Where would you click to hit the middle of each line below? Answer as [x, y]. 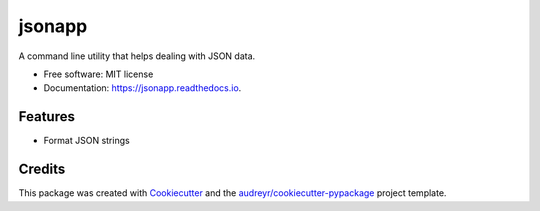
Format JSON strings [86, 141]
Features [46, 116]
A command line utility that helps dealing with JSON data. [137, 56]
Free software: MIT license [98, 74]
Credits [42, 169]
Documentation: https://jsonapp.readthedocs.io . [142, 88]
